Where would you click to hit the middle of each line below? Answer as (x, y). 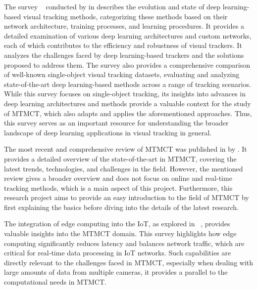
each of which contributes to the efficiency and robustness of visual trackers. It (123, 45)
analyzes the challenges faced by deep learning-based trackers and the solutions (124, 55)
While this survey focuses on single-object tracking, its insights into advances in (125, 94)
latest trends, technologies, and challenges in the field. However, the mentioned (124, 168)
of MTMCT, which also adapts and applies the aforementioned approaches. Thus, (128, 113)
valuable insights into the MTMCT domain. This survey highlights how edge (120, 233)
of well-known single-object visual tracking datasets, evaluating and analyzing (122, 74)
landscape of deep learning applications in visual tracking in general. (108, 132)
